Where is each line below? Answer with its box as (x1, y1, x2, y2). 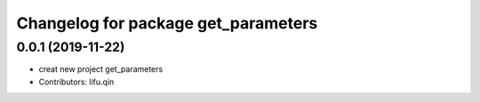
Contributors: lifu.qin (38, 76, 115, 87)
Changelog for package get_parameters (16, 13, 318, 33)
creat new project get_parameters (38, 64, 164, 75)
